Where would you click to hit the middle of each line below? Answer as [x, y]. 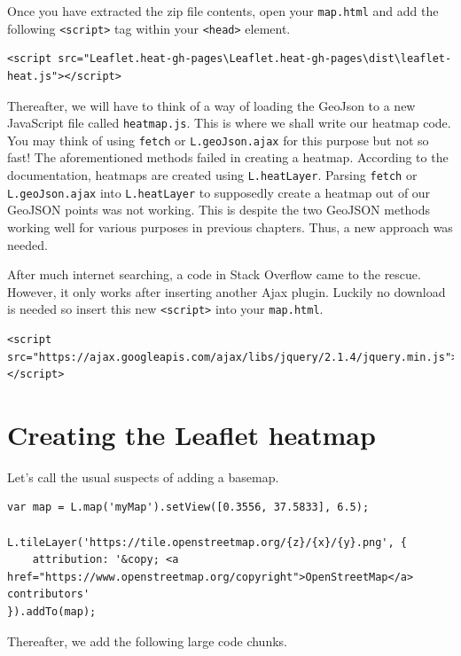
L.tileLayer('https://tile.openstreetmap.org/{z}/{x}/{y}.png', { [207, 542]
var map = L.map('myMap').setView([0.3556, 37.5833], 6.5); [188, 508]
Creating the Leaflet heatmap [191, 434]
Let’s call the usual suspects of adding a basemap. [143, 476]
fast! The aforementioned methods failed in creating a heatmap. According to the [228, 157]
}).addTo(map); [52, 612]
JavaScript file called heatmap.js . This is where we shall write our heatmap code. [229, 123]
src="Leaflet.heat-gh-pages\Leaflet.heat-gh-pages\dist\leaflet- [255, 59]
